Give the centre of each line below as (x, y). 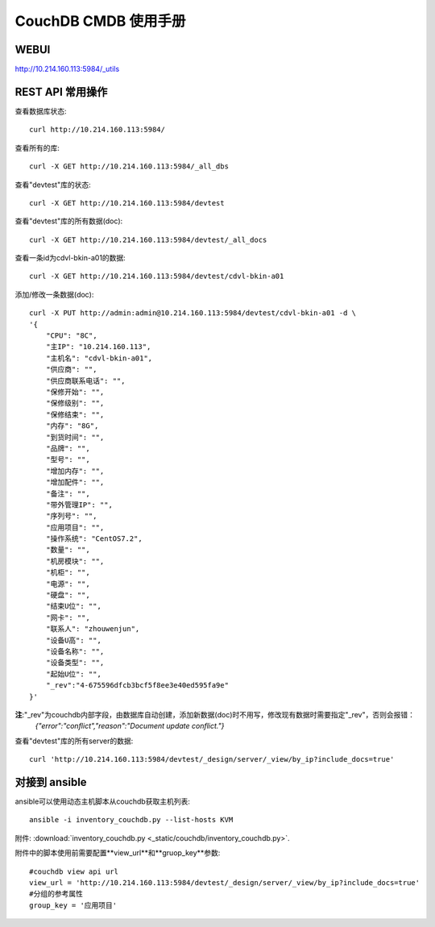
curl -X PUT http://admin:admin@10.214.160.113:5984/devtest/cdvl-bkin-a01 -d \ (193, 313)
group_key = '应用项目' (73, 905)
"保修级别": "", (75, 403)
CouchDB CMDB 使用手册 (100, 21)
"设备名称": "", (75, 651)
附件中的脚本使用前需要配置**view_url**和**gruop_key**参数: (118, 853)
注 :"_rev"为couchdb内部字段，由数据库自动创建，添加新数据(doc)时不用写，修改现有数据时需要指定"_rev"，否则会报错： (215, 714)
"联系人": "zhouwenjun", (93, 629)
